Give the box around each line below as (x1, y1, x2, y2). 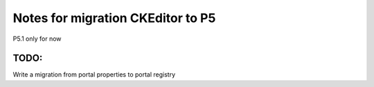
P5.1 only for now (12, 35, 62, 43)
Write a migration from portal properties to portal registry (12, 70, 176, 79)
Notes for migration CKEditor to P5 (12, 10, 216, 26)
